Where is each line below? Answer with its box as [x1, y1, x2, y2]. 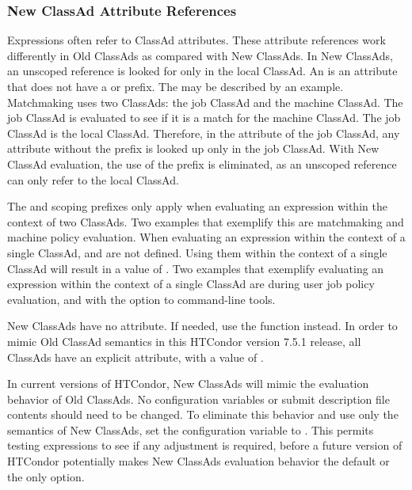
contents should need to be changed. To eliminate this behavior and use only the [7, 406, 399, 423]
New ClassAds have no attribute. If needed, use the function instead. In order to [7, 317, 398, 334]
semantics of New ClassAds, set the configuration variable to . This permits [7, 421, 374, 438]
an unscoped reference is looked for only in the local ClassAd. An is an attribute [7, 63, 398, 79]
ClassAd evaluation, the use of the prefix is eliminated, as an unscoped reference [7, 155, 397, 172]
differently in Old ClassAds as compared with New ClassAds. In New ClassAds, [7, 47, 393, 63]
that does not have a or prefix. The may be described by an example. [7, 78, 344, 94]
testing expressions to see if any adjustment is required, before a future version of [7, 437, 402, 454]
